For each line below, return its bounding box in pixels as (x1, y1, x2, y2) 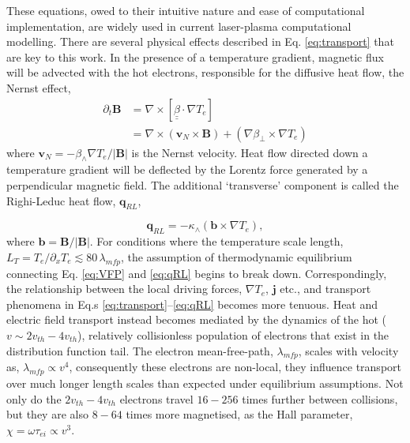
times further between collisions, (242, 390, 398, 407)
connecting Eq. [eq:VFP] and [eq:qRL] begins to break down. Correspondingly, (6, 265, 387, 281)
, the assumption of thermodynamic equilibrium (120, 248, 352, 265)
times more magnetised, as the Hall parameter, (126, 406, 353, 422)
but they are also (6, 406, 88, 422)
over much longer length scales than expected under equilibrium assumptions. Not (6, 375, 404, 392)
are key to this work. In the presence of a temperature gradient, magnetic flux (6, 48, 384, 65)
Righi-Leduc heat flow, (6, 192, 116, 208)
